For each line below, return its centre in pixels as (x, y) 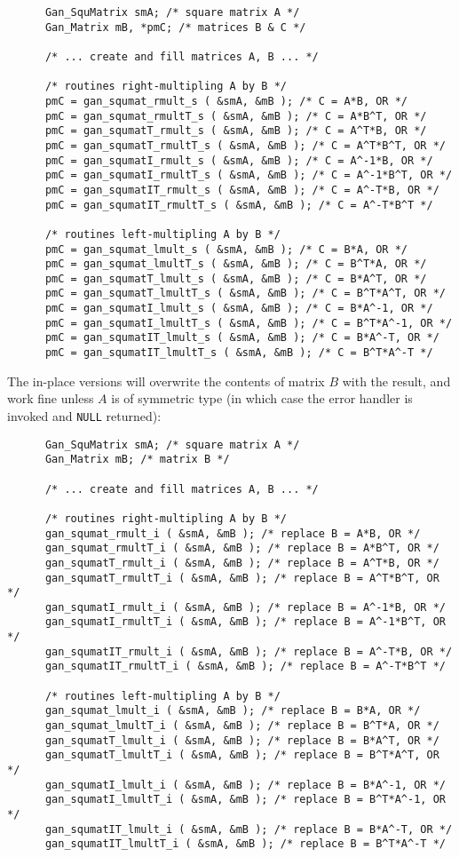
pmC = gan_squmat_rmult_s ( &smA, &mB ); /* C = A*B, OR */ (226, 101)
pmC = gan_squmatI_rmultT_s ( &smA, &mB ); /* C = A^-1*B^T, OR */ (249, 175)
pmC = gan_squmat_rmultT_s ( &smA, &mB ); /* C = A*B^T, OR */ (236, 116)
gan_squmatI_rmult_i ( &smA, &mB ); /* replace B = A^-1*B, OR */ (245, 607)
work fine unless (51, 398)
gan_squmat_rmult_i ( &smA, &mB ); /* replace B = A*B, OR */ (233, 533)
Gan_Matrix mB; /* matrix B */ (137, 460)
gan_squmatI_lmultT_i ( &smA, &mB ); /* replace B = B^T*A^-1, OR (245, 800)
